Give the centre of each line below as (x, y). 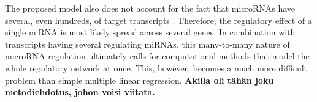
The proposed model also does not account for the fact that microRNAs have (150, 8)
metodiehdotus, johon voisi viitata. (80, 92)
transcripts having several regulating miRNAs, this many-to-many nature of (147, 44)
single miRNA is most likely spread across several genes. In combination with (150, 32)
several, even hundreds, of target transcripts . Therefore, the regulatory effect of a (158, 20)
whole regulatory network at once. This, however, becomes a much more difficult (156, 67)
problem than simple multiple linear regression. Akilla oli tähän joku (139, 80)
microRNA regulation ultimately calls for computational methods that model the (157, 56)
